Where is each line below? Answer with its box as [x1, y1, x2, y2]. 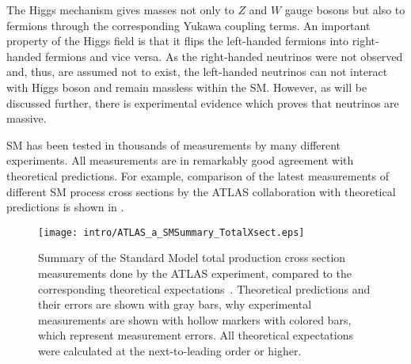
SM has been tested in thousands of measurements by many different [6, 136, 341, 153]
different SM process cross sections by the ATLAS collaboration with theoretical [6, 183, 396, 199]
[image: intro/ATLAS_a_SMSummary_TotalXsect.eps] [38, 226, 305, 238]
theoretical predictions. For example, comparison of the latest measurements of [6, 167, 389, 184]
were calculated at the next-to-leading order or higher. [38, 342, 302, 358]
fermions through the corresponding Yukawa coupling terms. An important [6, 17, 371, 33]
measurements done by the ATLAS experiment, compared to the [38, 264, 352, 281]
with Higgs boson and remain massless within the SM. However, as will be [6, 78, 367, 95]
